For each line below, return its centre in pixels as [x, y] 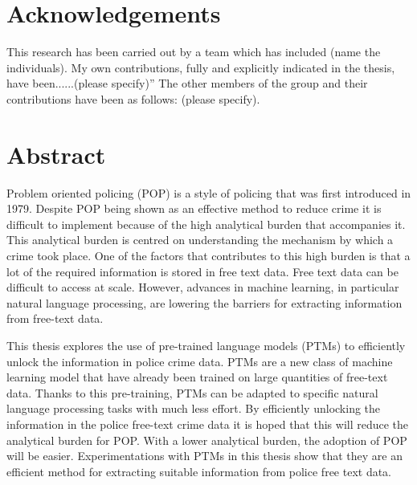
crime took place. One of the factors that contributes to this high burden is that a [208, 255]
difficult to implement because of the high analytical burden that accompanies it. [206, 224]
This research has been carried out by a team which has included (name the [194, 52]
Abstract [56, 154]
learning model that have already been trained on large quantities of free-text [197, 377]
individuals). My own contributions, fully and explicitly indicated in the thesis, [201, 67]
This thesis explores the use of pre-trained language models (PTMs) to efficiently [206, 345]
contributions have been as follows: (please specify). [133, 98]
